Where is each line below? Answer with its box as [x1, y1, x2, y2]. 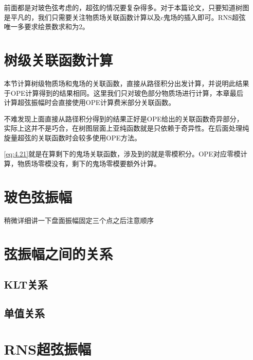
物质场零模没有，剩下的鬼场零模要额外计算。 [17, 158, 161, 169]
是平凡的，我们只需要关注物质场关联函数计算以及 [4, 12, 161, 22]
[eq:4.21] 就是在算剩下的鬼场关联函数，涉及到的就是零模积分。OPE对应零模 [4, 149, 241, 159]
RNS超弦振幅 [4, 339, 91, 359]
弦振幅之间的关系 [4, 243, 113, 263]
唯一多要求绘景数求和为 [4, 21, 79, 32]
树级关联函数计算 [4, 50, 113, 69]
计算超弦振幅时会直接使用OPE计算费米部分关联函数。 [4, 97, 175, 107]
